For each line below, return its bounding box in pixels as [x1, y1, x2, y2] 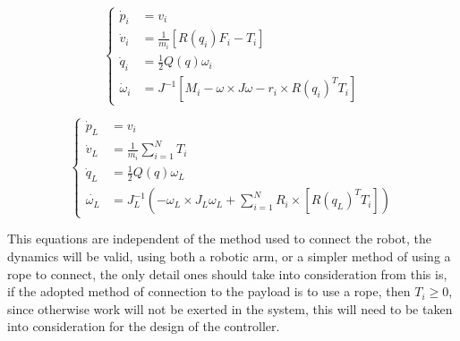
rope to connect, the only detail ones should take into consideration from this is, [7, 264, 447, 283]
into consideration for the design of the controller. [7, 317, 280, 336]
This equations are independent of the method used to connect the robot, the [7, 229, 431, 248]
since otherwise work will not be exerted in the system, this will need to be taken [7, 299, 453, 318]
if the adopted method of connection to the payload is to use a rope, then [7, 282, 411, 301]
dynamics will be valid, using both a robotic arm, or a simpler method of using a [7, 246, 451, 265]
